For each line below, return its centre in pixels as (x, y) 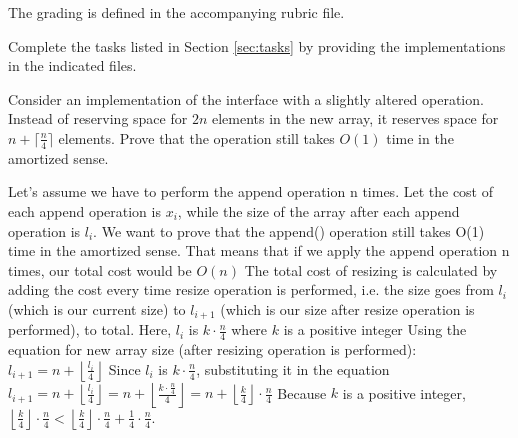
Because (302, 392)
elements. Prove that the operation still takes (196, 137)
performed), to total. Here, (90, 329)
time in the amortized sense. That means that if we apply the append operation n (259, 250)
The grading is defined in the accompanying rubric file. (176, 12)
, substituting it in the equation (293, 368)
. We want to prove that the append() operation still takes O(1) (289, 230)
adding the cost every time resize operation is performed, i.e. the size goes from (251, 289)
